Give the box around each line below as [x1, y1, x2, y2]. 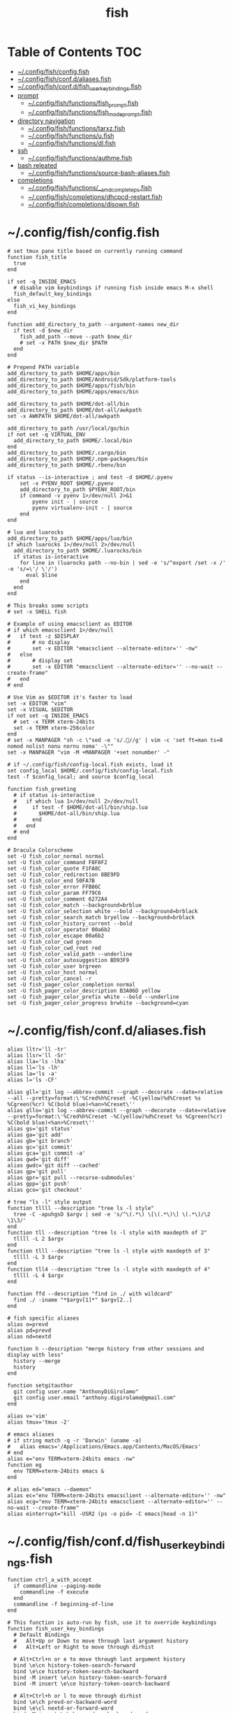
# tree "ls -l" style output [7, 1199, 92, 1206]
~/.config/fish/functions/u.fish [27, 131, 114, 140]
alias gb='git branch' [7, 1137, 73, 1144]
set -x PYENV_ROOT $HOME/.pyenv [20, 480, 114, 487]
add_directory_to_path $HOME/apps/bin [7, 370, 120, 377]
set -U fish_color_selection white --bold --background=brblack [7, 908, 198, 915]
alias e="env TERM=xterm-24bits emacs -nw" [7, 1455, 136, 1462]
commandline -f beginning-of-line [13, 1601, 114, 1608]
